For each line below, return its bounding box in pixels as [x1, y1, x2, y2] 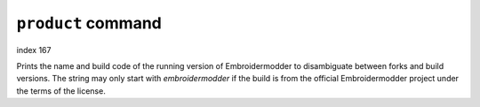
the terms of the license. [16, 85, 106, 96]
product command [16, 13, 162, 33]
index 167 [16, 44, 52, 55]
